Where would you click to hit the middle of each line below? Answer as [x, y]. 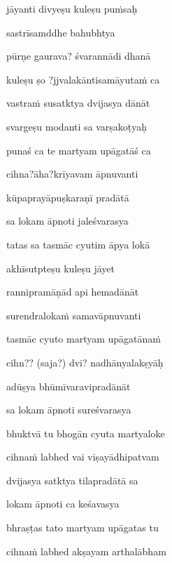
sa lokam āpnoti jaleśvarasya [67, 221]
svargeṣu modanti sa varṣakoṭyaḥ [77, 126]
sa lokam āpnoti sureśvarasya [69, 410]
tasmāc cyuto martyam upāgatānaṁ [84, 339]
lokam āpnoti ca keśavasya [63, 504]
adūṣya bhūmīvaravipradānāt [69, 386]
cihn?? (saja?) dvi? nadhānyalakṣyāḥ [85, 362]
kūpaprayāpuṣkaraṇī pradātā [68, 197]
